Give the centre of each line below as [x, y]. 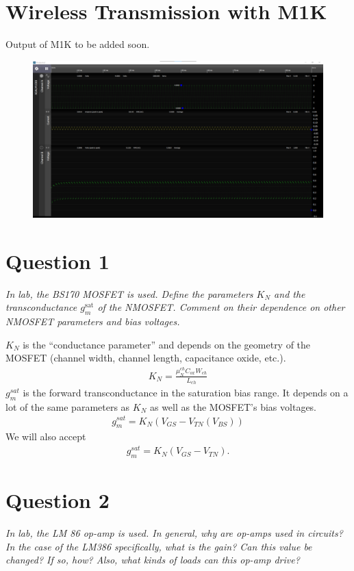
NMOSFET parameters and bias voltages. [93, 321]
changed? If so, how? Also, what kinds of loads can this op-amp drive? [153, 560]
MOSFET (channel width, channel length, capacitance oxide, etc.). [146, 358]
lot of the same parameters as [68, 406]
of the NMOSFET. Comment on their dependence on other [221, 307]
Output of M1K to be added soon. [78, 44]
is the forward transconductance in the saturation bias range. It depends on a [186, 393]
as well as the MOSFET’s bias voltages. [233, 406]
